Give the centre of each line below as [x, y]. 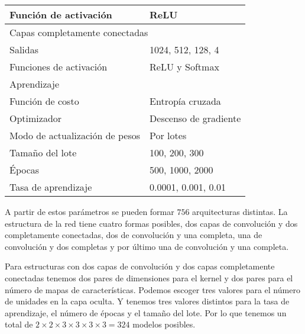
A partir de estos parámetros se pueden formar [90, 211]
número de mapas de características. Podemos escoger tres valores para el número [152, 289]
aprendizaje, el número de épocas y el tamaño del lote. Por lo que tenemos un [146, 312]
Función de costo [44, 101]
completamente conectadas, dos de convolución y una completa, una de [134, 235]
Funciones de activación [59, 67]
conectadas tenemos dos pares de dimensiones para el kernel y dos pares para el [149, 277]
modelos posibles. [164, 324]
